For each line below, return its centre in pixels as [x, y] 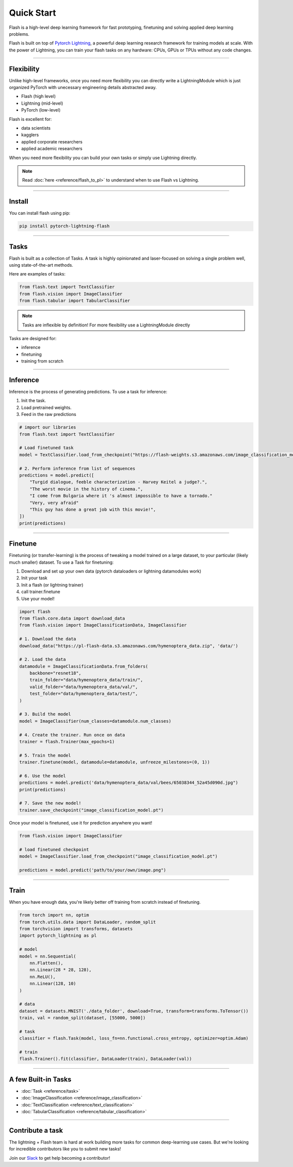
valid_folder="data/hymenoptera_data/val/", [84, 687]
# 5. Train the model [45, 755]
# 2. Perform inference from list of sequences [77, 468]
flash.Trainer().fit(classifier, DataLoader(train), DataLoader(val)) [106, 1059]
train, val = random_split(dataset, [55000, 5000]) [83, 1018]
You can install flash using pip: [40, 213]
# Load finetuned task [46, 448]
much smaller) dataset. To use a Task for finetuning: [62, 562]
